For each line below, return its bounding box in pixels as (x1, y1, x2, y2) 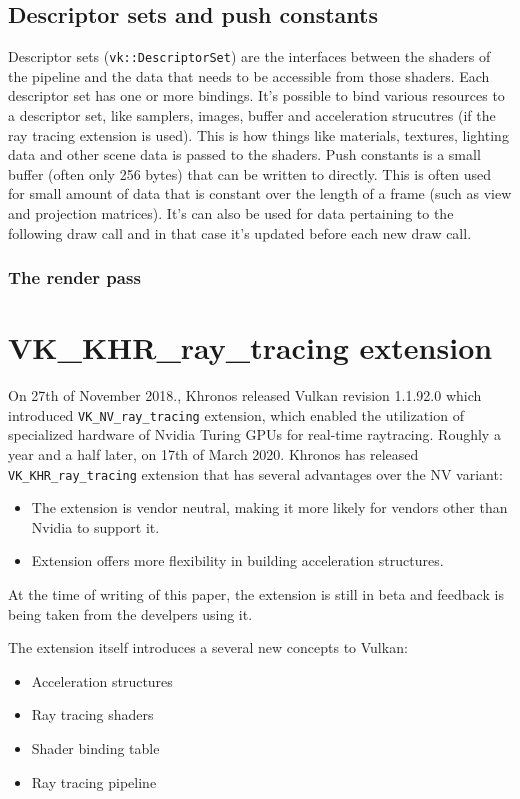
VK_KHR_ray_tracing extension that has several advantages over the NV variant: (8, 463, 503, 484)
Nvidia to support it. (31, 516, 160, 537)
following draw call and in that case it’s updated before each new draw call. (8, 222, 472, 243)
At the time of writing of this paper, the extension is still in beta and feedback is (8, 584, 504, 605)
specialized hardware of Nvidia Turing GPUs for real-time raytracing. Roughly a (8, 424, 501, 445)
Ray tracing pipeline (31, 771, 157, 792)
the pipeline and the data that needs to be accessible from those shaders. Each (8, 65, 490, 86)
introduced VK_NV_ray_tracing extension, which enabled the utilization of (8, 404, 464, 425)
